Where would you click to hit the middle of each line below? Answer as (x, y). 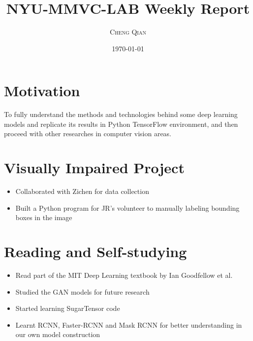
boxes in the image (44, 217)
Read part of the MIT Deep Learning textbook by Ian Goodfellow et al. (124, 275)
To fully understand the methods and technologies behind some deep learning (121, 114)
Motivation (42, 91)
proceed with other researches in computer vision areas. (88, 133)
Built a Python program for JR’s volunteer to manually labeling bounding (127, 208)
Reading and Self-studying (95, 251)
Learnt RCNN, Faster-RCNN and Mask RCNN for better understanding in (129, 324)
